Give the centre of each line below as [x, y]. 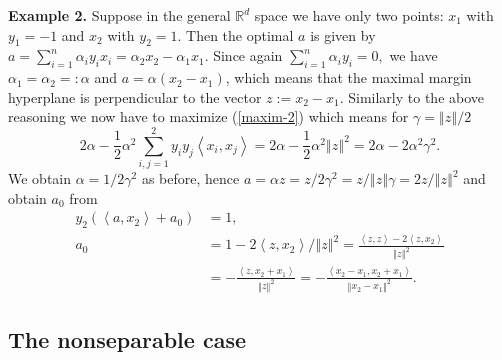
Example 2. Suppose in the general [119, 15]
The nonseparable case [127, 338]
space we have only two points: [349, 15]
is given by [343, 34]
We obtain [40, 178]
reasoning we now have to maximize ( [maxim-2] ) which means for [208, 116]
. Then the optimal [235, 34]
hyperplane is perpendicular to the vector [135, 96]
